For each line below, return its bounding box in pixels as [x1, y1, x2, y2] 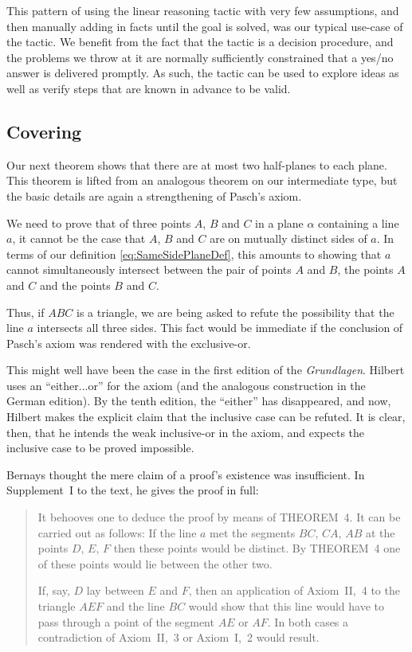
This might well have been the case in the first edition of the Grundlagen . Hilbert [6, 361, 405, 378]
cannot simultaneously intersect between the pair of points [6, 261, 292, 278]
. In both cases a [267, 613, 349, 630]
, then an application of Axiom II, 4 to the [188, 582, 400, 599]
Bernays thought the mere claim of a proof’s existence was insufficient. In [6, 466, 365, 482]
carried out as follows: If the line [37, 524, 197, 541]
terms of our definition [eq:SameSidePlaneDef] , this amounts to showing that [6, 245, 382, 262]
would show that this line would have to [188, 598, 384, 615]
